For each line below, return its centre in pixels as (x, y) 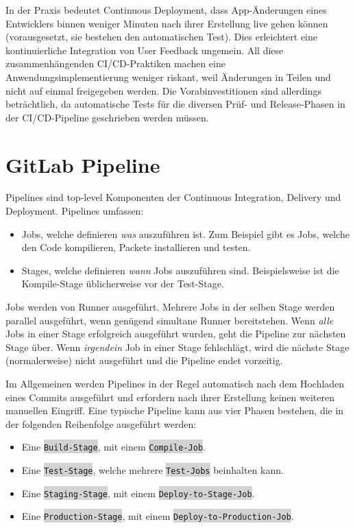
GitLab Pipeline (83, 164)
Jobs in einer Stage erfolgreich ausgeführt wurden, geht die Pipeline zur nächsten (176, 334)
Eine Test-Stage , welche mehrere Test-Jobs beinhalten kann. (152, 470)
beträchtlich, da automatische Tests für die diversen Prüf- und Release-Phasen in (175, 104)
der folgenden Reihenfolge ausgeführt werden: (101, 423)
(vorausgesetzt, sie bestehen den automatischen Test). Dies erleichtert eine (161, 37)
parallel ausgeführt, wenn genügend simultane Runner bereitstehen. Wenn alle (170, 320)
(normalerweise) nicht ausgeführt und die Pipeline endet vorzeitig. (144, 360)
